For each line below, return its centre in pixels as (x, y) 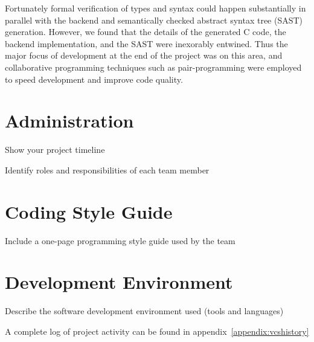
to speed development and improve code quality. (94, 79)
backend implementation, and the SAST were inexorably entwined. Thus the (146, 43)
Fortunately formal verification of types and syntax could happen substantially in (155, 8)
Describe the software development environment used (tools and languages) (144, 311)
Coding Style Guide (89, 211)
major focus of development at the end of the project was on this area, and (144, 55)
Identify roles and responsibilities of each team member (107, 169)
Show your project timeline (55, 150)
